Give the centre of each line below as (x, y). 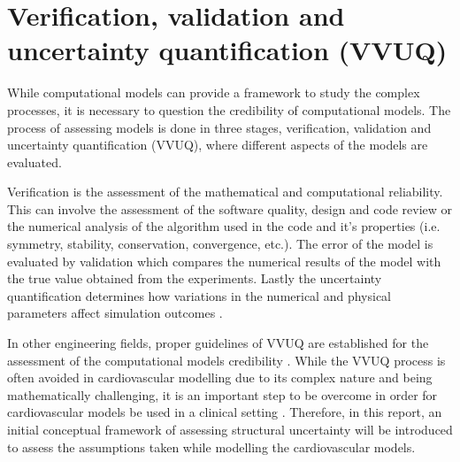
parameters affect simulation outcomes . (115, 313)
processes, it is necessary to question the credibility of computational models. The (229, 109)
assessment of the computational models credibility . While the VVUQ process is (226, 360)
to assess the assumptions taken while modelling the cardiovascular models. (211, 447)
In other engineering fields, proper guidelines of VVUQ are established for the (218, 343)
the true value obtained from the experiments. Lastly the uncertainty (195, 278)
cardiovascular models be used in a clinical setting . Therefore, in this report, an (225, 412)
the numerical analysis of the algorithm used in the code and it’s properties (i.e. (224, 226)
